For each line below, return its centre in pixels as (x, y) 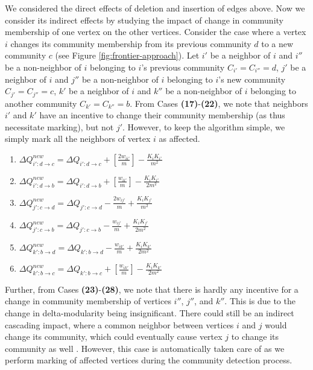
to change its (255, 337)
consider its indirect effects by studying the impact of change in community (144, 20)
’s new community (252, 79)
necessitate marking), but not (59, 126)
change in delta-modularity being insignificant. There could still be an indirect (150, 313)
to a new (277, 43)
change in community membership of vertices (88, 301)
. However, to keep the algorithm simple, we (204, 126)
